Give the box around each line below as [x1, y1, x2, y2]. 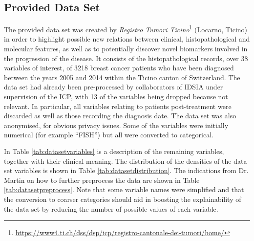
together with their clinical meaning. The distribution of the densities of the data [4, 155, 247, 166]
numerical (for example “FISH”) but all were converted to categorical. [4, 130, 213, 140]
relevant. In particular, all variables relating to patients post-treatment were [4, 101, 232, 111]
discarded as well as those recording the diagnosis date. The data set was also [4, 110, 236, 121]
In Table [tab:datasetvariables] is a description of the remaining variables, [4, 146, 224, 156]
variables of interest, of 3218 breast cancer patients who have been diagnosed [4, 63, 234, 73]
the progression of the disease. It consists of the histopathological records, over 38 [4, 53, 248, 63]
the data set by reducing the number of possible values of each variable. [4, 203, 218, 214]
